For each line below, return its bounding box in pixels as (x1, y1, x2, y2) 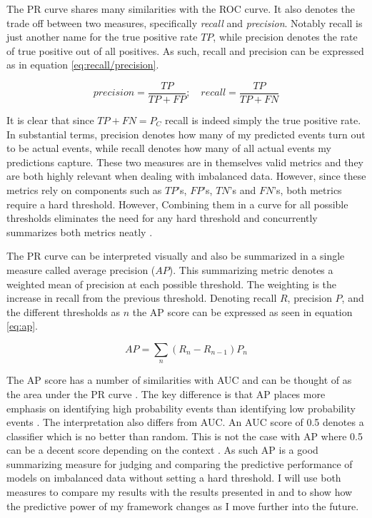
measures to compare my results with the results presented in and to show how (6, 484, 353, 499)
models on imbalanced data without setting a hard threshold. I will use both (6, 470, 341, 485)
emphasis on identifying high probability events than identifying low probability (6, 400, 356, 415)
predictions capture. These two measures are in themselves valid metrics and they (6, 154, 363, 169)
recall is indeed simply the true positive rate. (165, 113, 361, 128)
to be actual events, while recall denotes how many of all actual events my (6, 141, 331, 156)
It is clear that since (6, 113, 94, 128)
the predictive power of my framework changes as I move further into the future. (6, 498, 359, 513)
